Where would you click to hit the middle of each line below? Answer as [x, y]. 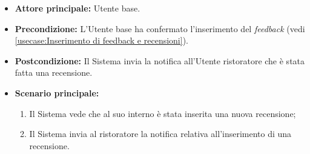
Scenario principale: [57, 92]
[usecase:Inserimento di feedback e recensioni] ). [101, 40]
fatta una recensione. [54, 72]
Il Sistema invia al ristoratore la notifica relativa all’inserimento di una [160, 134]
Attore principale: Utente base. [77, 8]
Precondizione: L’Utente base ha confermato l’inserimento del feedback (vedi [160, 28]
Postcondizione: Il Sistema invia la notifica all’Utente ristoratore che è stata [160, 60]
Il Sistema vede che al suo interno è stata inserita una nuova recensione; [163, 113]
